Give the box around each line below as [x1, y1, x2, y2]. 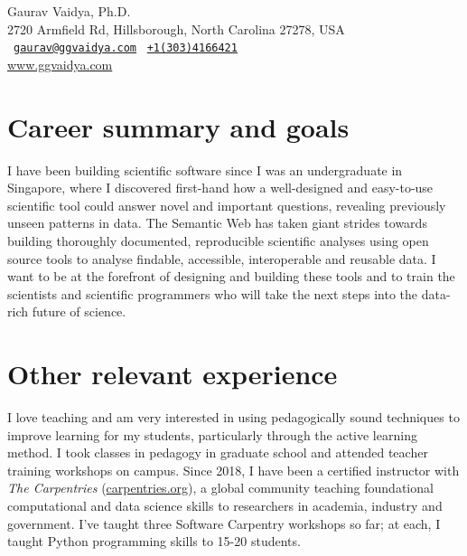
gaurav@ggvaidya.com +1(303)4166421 [14, 42, 238, 55]
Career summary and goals [7, 108, 350, 145]
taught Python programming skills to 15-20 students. [7, 532, 301, 551]
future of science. [32, 302, 126, 321]
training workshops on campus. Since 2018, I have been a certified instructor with [7, 460, 460, 479]
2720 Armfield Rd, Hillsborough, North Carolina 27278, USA [7, 19, 345, 38]
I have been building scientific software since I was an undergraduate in [7, 160, 403, 179]
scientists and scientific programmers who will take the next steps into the [7, 284, 418, 303]
